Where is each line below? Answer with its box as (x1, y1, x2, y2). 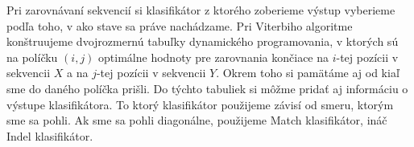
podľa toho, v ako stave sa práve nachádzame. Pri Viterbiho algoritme (6, 17, 353, 34)
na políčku (6, 48, 58, 65)
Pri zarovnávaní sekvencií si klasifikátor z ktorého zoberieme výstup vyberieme (6, 2, 395, 18)
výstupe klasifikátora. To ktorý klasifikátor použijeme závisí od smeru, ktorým (6, 96, 394, 112)
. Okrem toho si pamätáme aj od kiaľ (216, 64, 400, 81)
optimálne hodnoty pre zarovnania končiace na (98, 48, 329, 65)
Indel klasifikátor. (6, 127, 93, 144)
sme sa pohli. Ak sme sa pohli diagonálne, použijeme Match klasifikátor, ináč (6, 112, 387, 129)
